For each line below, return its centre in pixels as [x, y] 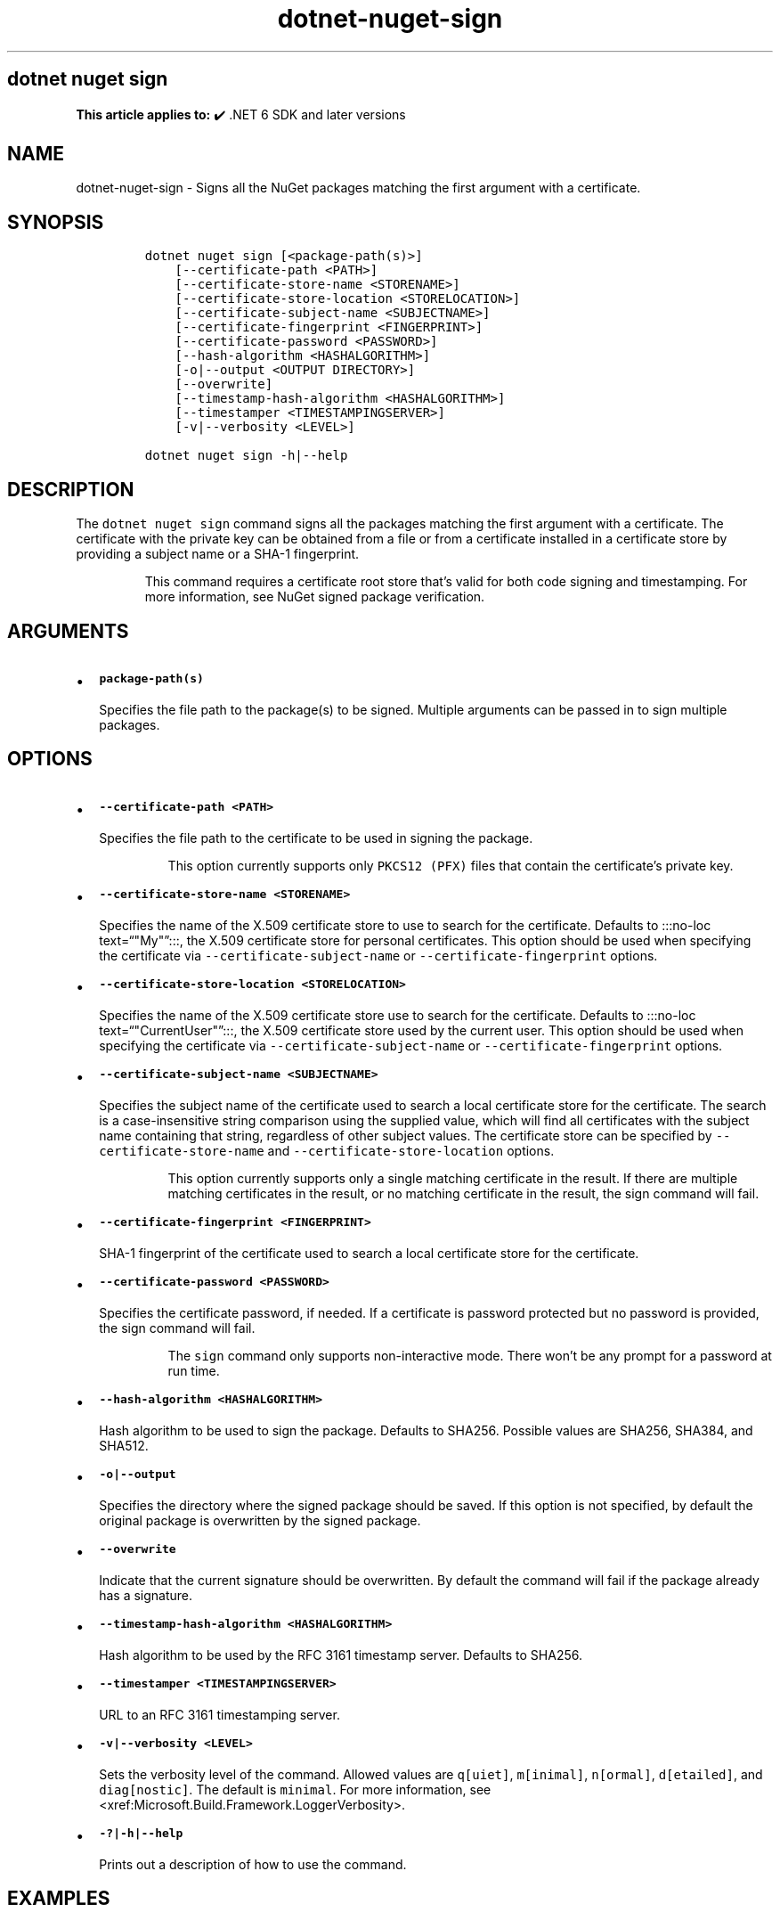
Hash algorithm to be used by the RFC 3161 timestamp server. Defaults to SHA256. [341, 1655]
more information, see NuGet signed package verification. [315, 597]
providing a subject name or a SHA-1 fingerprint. [218, 554]
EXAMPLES [59, 1899]
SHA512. [124, 1445]
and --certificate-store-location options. [411, 1150]
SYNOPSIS [56, 222]
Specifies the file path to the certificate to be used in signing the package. [316, 838]
